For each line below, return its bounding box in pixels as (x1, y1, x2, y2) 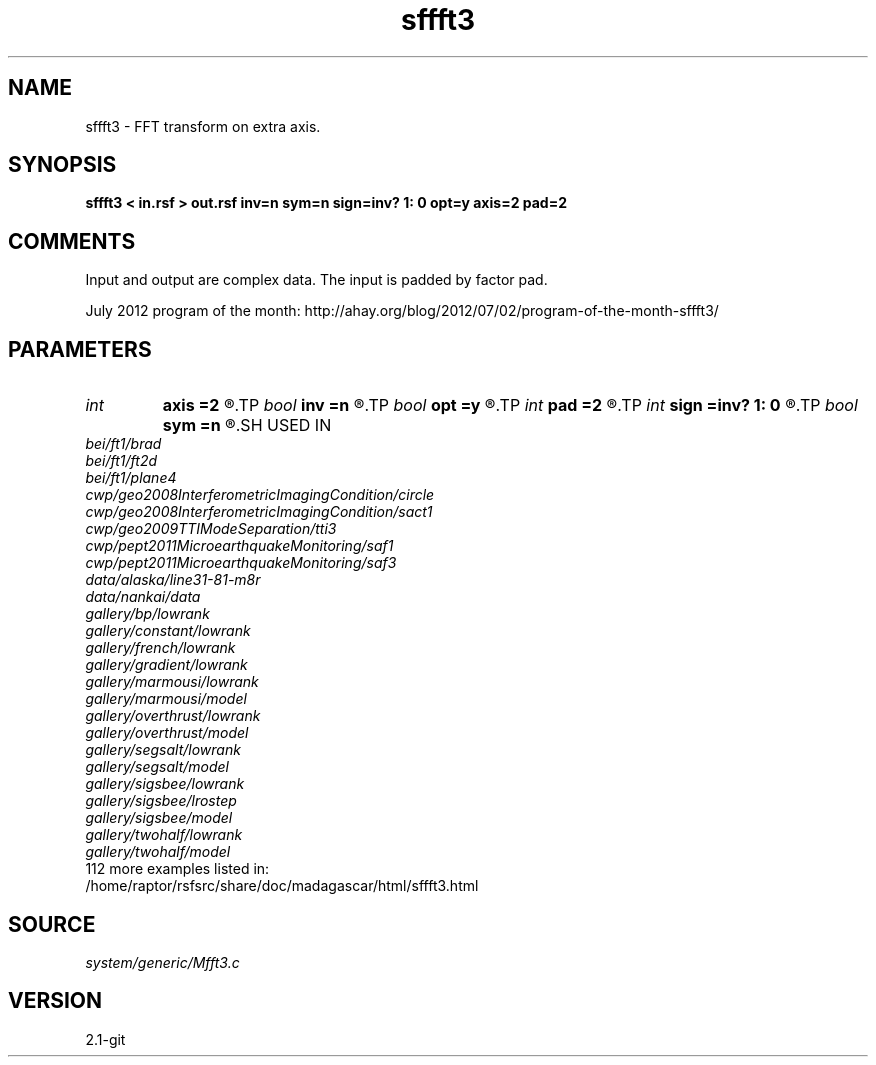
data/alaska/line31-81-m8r (85, 571, 261, 589)
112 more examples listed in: (85, 860, 270, 878)
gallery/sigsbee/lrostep (85, 792, 237, 810)
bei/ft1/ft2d (85, 452, 158, 470)
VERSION (8, 988, 103, 1014)
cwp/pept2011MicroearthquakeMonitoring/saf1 (85, 537, 394, 555)
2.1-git (85, 1030, 126, 1048)
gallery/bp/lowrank (85, 605, 210, 623)
